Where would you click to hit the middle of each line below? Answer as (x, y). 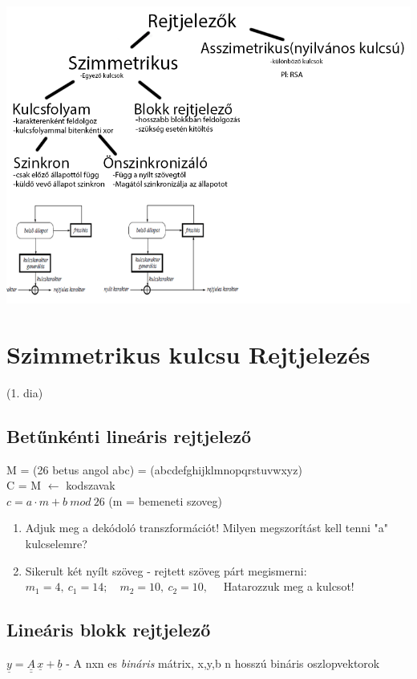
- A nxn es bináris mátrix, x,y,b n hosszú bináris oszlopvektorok (223, 663)
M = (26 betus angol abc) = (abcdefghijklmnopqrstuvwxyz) (154, 469)
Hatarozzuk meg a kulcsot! (289, 586)
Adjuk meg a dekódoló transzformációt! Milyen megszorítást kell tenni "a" (206, 528)
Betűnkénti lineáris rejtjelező (129, 435)
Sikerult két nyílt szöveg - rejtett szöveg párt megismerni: (166, 570)
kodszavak (91, 485)
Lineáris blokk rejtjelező (109, 630)
